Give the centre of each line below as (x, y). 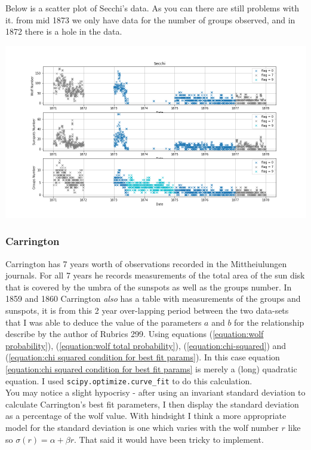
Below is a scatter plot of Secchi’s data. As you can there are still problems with (152, 8)
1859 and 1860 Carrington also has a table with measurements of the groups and (153, 299)
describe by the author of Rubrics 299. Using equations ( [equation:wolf (135, 334)
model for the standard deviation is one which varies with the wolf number (142, 427)
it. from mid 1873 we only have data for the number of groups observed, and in (150, 19)
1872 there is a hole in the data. (64, 31)
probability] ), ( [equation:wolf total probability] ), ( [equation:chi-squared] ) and (146, 345)
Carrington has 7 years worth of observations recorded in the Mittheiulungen (146, 263)
